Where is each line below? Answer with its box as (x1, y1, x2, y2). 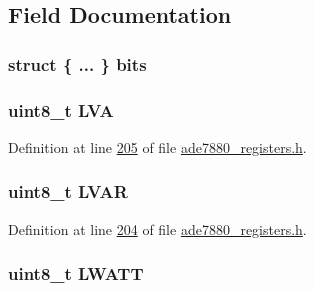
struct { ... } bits (8, 51, 147, 76)
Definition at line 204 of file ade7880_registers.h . (8, 218, 307, 239)
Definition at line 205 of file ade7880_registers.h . (8, 136, 307, 157)
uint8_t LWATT (8, 261, 144, 286)
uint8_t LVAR (8, 179, 128, 204)
